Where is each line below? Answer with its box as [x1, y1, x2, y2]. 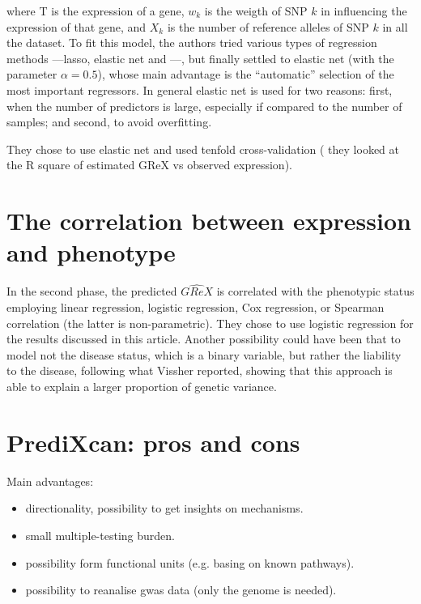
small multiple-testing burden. [25, 526, 175, 543]
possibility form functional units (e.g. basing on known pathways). [25, 554, 355, 571]
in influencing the [321, 2, 407, 19]
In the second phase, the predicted [6, 283, 177, 300]
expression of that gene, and [6, 18, 147, 35]
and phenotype [6, 236, 176, 269]
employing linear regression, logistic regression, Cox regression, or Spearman [6, 299, 385, 316]
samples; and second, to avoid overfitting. [6, 113, 212, 130]
